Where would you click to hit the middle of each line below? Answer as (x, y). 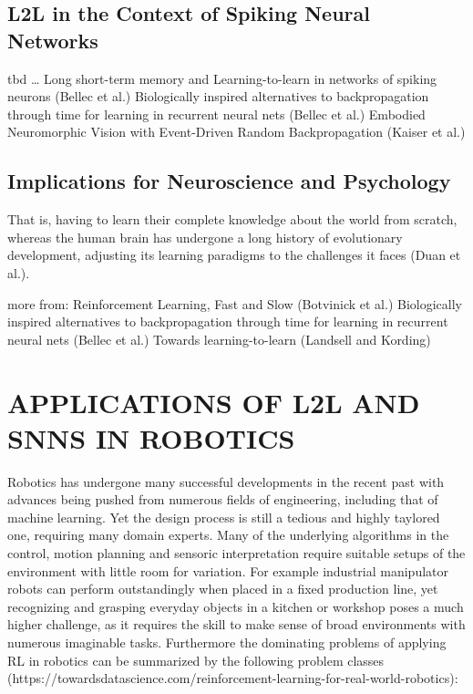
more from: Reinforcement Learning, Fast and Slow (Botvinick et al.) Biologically (235, 303)
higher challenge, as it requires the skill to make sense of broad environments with (236, 624)
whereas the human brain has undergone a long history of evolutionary (205, 237)
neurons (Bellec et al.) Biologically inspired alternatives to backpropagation (218, 96)
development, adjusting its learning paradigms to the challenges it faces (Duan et (234, 255)
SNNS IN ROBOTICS (151, 437)
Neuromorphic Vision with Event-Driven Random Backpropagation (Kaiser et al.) (236, 132)
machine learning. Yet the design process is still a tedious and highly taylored (224, 517)
